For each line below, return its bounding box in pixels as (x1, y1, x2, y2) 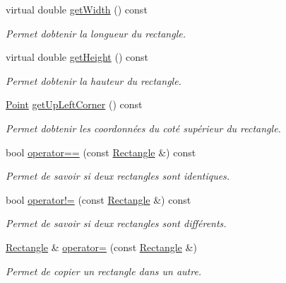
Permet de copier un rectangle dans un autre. (6, 263, 202, 278)
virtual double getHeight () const (6, 50, 148, 64)
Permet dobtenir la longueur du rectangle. (6, 25, 186, 40)
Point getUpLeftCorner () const (6, 97, 143, 112)
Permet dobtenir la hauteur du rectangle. (6, 73, 181, 88)
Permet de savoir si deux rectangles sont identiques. (6, 168, 230, 183)
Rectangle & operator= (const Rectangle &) (6, 239, 197, 254)
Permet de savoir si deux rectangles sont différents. (6, 216, 227, 231)
